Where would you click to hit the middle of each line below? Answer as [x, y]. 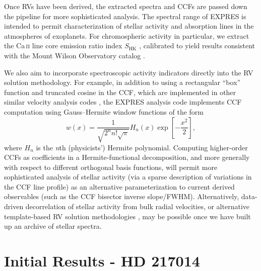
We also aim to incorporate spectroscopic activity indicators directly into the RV [129, 72]
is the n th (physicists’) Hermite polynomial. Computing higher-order [142, 147]
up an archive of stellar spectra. [53, 226]
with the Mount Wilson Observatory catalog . [75, 55]
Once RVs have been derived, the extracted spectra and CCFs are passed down [126, 6]
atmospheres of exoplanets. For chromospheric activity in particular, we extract [127, 35]
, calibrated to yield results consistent [197, 46]
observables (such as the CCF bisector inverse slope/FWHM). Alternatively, [122, 196]
